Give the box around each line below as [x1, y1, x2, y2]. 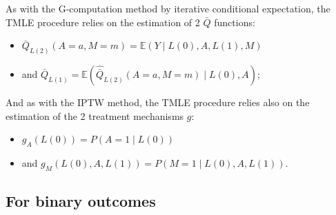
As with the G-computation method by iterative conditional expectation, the [6, 1, 330, 15]
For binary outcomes [6, 190, 156, 212]
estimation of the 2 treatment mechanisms [6, 108, 184, 123]
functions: [214, 14, 255, 29]
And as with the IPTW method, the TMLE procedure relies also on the [6, 95, 310, 110]
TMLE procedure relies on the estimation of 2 [6, 14, 200, 29]
